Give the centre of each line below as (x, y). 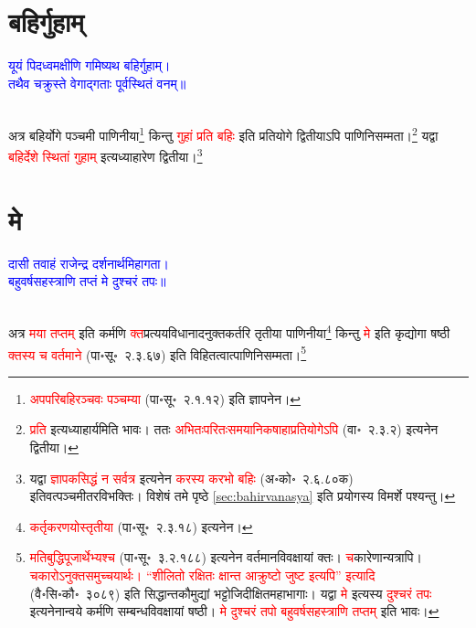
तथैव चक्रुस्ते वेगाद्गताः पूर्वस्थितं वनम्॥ (97, 83)
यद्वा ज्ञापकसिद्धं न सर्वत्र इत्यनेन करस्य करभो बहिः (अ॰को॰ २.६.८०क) (191, 478)
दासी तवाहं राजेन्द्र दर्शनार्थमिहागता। (89, 263)
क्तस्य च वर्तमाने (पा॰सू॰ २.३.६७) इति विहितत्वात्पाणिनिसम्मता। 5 (158, 353)
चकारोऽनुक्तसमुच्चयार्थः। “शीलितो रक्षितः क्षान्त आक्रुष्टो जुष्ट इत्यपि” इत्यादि (202, 575)
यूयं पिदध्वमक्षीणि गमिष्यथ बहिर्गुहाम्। (90, 65)
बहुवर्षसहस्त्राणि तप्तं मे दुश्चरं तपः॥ (87, 281)
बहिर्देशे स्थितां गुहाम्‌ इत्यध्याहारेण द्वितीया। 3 (106, 155)
